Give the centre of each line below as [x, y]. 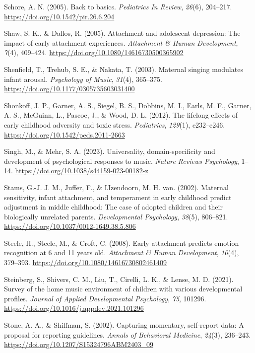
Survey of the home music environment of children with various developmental [123, 289]
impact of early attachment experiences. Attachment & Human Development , [121, 42]
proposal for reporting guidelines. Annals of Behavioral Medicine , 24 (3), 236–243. [127, 334]
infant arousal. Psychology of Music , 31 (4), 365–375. [83, 79]
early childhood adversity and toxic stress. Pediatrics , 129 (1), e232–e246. [115, 124]
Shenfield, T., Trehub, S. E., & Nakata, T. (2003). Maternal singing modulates [124, 69]
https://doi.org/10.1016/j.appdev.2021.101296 [74, 308]
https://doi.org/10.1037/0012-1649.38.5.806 [70, 226]
